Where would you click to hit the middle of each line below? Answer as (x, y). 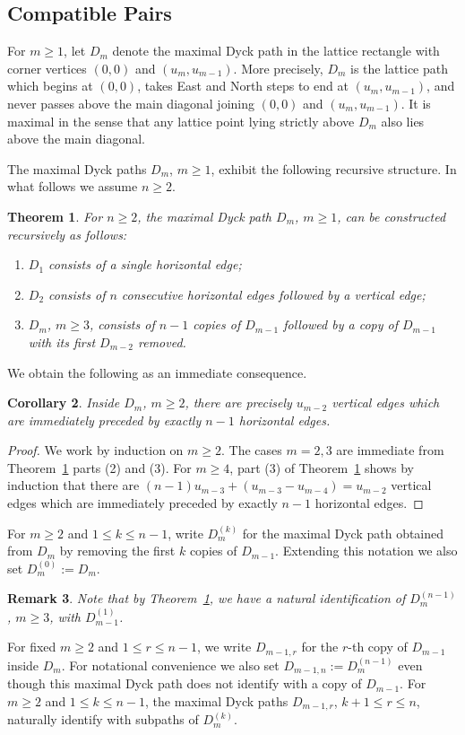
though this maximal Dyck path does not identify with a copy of (185, 683)
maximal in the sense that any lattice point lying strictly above (181, 121)
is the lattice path (399, 68)
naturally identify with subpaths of (103, 719)
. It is (416, 103)
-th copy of (378, 647)
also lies (403, 121)
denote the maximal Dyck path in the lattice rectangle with (276, 51)
